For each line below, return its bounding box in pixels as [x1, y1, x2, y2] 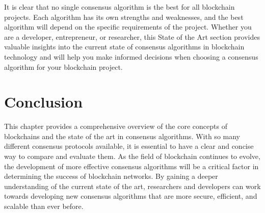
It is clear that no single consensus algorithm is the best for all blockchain [4, 2, 235, 12]
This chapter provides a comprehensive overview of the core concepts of [4, 121, 227, 131]
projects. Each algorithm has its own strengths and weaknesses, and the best [4, 11, 244, 22]
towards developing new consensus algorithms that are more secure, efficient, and [4, 191, 257, 201]
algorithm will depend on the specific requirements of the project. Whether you [4, 21, 252, 32]
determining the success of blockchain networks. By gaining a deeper [4, 171, 218, 181]
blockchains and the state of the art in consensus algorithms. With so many [4, 130, 240, 141]
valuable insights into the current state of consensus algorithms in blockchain [4, 41, 245, 52]
